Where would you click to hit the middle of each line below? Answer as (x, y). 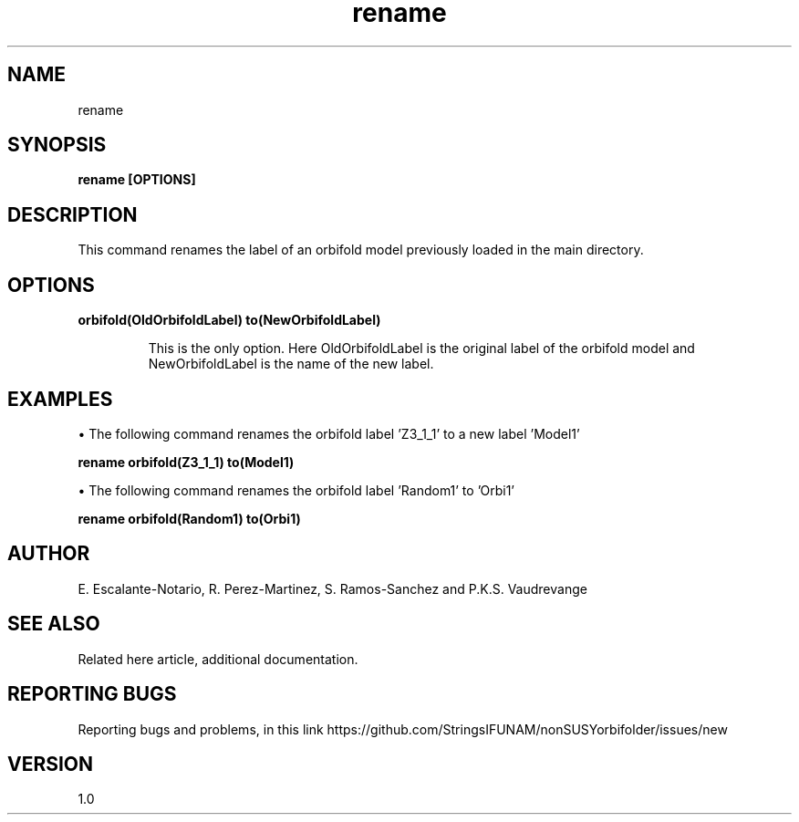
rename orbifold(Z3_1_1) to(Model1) (186, 462)
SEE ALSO (54, 624)
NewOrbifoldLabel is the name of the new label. (291, 364)
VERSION (51, 764)
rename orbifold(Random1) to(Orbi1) (189, 518)
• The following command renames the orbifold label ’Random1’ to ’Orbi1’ (296, 490)
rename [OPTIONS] (137, 180)
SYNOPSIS (57, 145)
